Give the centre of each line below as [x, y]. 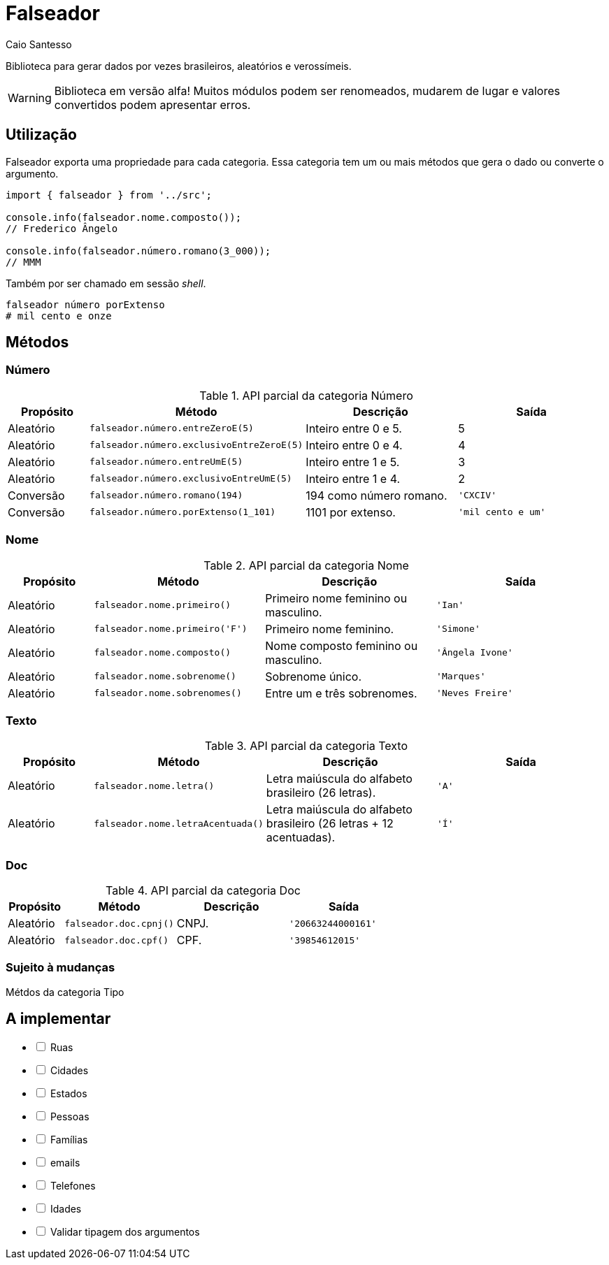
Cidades [69, 1070]
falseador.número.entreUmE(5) [166, 462]
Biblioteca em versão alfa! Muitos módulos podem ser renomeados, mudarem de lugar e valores [307, 91]
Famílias [69, 1139]
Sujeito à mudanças [60, 968]
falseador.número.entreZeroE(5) [172, 428]
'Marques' [461, 677]
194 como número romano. [377, 495]
